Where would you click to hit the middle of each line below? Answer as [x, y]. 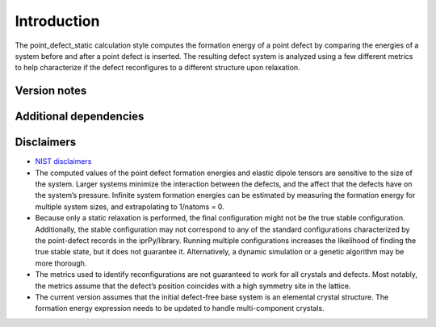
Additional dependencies [80, 117]
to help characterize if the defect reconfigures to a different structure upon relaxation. [157, 68]
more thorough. [61, 263]
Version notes [51, 91]
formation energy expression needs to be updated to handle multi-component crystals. [180, 308]
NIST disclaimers [63, 161]
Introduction [57, 21]
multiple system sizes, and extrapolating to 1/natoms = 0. [130, 207]
